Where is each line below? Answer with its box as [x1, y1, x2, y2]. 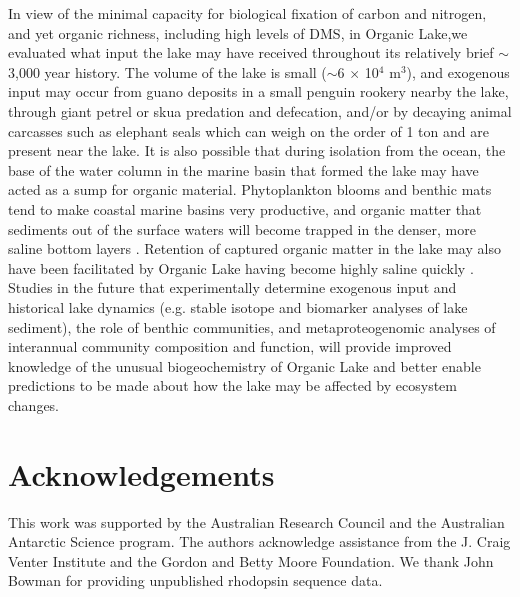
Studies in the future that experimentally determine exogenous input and [8, 277, 457, 298]
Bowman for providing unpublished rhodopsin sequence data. [8, 570, 383, 591]
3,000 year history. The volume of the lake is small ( [8, 61, 327, 82]
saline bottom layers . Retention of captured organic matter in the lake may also [8, 238, 501, 259]
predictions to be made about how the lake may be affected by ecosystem [8, 375, 457, 396]
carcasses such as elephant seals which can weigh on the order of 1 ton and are [8, 120, 489, 141]
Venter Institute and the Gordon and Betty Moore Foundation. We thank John [8, 550, 494, 571]
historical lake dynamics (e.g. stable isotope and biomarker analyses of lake [8, 296, 468, 317]
